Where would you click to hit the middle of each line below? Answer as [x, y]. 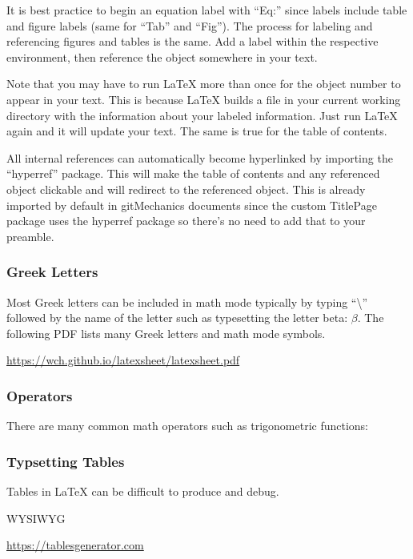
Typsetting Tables [66, 461]
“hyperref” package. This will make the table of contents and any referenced [193, 173]
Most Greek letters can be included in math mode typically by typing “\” [187, 302]
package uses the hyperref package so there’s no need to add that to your [186, 221]
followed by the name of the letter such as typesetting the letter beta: [177, 318]
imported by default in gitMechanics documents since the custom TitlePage [192, 205]
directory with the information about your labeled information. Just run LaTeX [202, 115]
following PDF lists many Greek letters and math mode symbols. [166, 333]
